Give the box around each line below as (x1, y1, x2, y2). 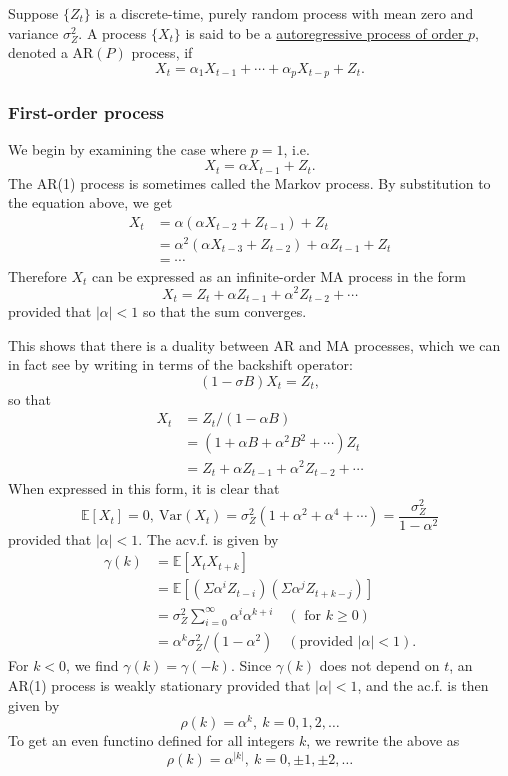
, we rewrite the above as (306, 730, 460, 751)
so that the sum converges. (143, 300, 307, 321)
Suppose (8, 3, 59, 23)
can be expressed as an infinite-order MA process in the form (92, 265, 466, 286)
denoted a (8, 42, 68, 63)
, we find (66, 655, 119, 676)
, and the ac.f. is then (357, 675, 489, 696)
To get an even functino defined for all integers (8, 730, 295, 751)
